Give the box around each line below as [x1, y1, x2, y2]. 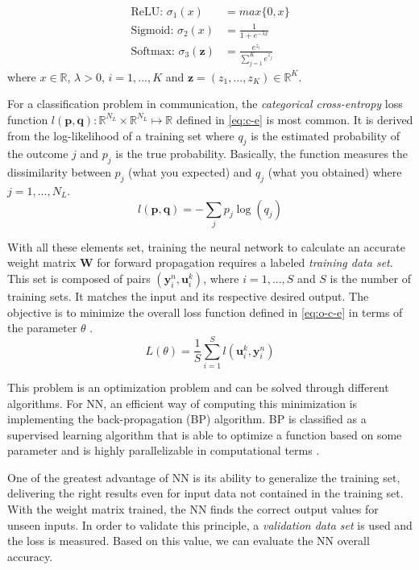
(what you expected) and [128, 164, 252, 181]
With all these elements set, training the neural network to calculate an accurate [7, 238, 405, 255]
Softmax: [131, 45, 175, 57]
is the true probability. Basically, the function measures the [115, 145, 409, 162]
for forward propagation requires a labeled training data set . [97, 254, 393, 271]
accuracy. [7, 547, 53, 564]
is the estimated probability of [251, 127, 400, 144]
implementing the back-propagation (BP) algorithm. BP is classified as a [7, 410, 367, 427]
